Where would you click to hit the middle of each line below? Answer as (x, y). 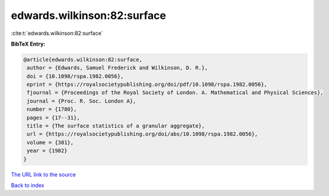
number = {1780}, (52, 109)
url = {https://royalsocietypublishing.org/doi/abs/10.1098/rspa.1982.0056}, (142, 134)
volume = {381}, (50, 142)
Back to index (28, 185)
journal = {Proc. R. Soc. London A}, (82, 101)
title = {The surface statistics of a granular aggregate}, (116, 126)
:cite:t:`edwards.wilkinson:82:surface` (57, 33)
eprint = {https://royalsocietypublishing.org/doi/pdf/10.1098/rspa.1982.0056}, (147, 85)
